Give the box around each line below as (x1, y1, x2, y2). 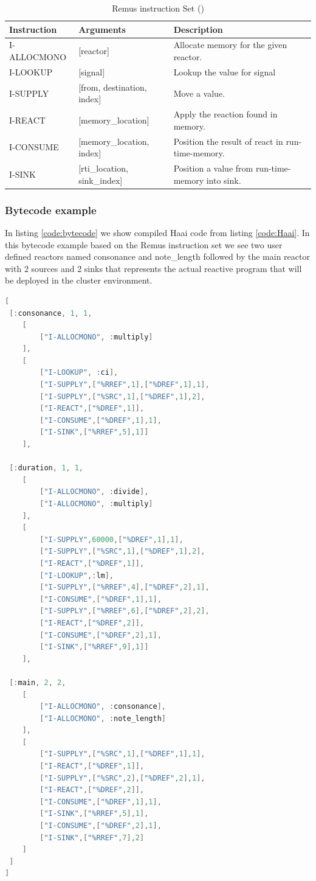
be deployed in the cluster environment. (5, 274, 153, 287)
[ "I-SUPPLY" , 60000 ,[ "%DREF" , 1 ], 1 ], (39, 535, 184, 544)
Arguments (78, 23, 126, 35)
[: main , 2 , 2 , (9, 678, 66, 687)
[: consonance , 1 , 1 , (9, 308, 92, 318)
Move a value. (173, 86, 225, 99)
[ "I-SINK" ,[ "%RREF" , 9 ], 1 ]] (39, 642, 149, 652)
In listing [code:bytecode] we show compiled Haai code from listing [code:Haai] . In (5, 226, 310, 239)
